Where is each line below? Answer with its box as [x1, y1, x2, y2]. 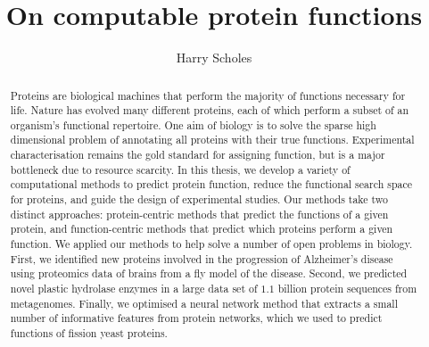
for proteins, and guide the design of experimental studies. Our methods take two [10, 192, 389, 207]
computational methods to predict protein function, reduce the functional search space [10, 177, 413, 192]
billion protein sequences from [277, 281, 417, 296]
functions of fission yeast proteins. [10, 326, 168, 341]
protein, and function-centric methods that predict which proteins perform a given [10, 221, 393, 236]
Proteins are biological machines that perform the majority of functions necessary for [10, 87, 406, 103]
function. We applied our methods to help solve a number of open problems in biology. [10, 236, 413, 252]
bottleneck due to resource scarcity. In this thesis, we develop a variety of [10, 161, 351, 177]
